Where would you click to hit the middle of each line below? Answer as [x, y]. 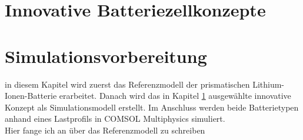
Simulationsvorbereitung [106, 56]
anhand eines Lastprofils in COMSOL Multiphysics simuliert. [115, 119]
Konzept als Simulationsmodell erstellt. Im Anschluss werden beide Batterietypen [152, 107]
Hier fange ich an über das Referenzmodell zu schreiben [105, 130]
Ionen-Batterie [31, 96]
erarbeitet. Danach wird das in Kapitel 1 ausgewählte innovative [175, 96]
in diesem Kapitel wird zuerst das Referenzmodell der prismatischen [127, 84]
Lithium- [269, 84]
